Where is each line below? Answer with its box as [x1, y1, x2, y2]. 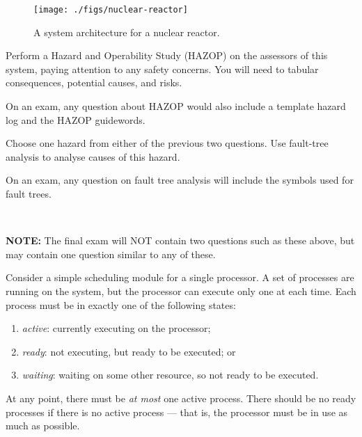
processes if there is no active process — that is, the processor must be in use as [6, 404, 348, 419]
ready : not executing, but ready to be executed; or [22, 344, 236, 358]
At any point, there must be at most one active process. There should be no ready [6, 390, 356, 405]
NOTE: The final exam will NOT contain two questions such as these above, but [6, 233, 355, 248]
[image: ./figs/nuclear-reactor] [33, 5, 188, 15]
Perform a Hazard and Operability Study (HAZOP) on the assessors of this [6, 48, 328, 63]
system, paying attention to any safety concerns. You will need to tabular [6, 61, 319, 76]
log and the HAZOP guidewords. [6, 112, 145, 127]
